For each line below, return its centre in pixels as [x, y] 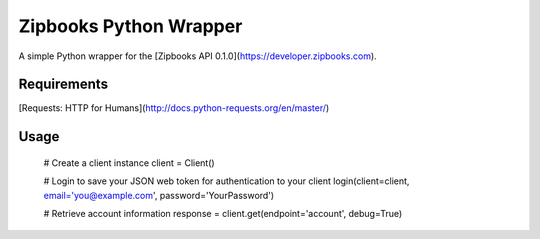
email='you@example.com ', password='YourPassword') [159, 195]
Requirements [63, 84]
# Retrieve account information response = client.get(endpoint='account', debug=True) [223, 214]
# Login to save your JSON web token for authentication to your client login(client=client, [226, 181]
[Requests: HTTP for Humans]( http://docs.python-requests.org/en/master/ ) [174, 108]
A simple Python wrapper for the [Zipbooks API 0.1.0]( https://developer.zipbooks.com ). [197, 56]
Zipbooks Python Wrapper [130, 26]
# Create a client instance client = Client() [129, 162]
